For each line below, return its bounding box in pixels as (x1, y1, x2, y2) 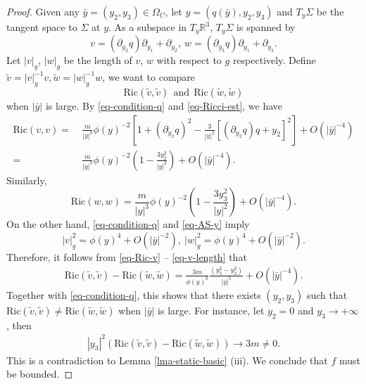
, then (6, 317, 32, 332)
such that (306, 287, 348, 302)
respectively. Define (232, 53, 316, 68)
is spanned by (236, 20, 296, 34)
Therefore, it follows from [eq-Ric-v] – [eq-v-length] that (6, 249, 247, 264)
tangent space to (6, 20, 77, 34)
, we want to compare (102, 70, 196, 84)
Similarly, (6, 172, 47, 187)
